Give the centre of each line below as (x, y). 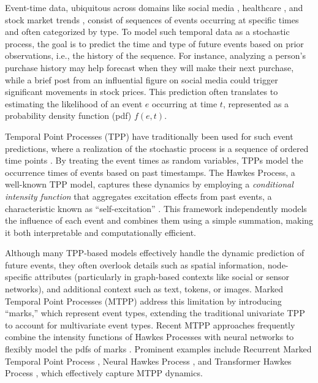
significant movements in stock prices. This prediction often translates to (142, 92)
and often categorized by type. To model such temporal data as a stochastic (147, 32)
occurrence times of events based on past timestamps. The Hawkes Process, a (150, 172)
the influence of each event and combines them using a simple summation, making (159, 220)
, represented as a (256, 103)
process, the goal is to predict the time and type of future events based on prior (154, 43)
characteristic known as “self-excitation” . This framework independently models (156, 208)
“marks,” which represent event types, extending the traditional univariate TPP (155, 313)
